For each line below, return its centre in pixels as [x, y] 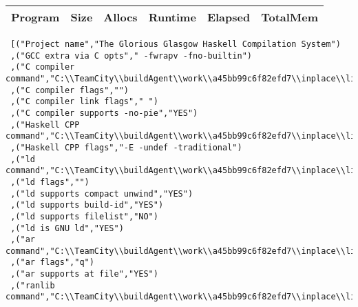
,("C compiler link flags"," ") [84, 102]
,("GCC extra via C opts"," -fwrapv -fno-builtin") [131, 56]
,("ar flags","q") [52, 263]
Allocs [120, 17]
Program [35, 17]
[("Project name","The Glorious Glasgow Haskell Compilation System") [176, 44]
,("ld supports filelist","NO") [84, 216]
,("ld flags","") [50, 182]
